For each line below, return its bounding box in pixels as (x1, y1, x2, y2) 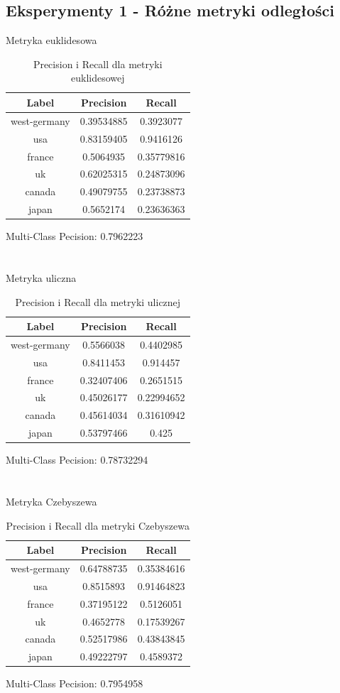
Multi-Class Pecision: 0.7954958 (6, 676, 143, 691)
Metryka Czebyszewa (6, 494, 97, 509)
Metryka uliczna (6, 270, 77, 285)
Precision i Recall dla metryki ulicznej (15, 294, 181, 309)
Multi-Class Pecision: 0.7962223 (6, 229, 143, 244)
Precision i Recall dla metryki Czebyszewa (6, 518, 190, 533)
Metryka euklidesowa (6, 33, 97, 48)
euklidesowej (71, 70, 125, 85)
